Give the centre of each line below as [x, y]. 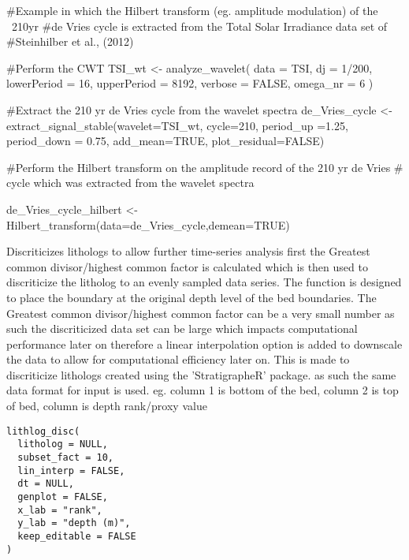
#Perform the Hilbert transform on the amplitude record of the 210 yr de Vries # [205, 167]
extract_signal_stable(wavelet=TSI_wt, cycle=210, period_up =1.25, [177, 125]
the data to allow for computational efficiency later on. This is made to [178, 359]
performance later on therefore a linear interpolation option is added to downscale [204, 343]
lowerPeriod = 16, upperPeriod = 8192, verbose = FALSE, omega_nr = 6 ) [190, 83]
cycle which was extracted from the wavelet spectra [130, 183]
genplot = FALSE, [63, 497]
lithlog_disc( [43, 431]
